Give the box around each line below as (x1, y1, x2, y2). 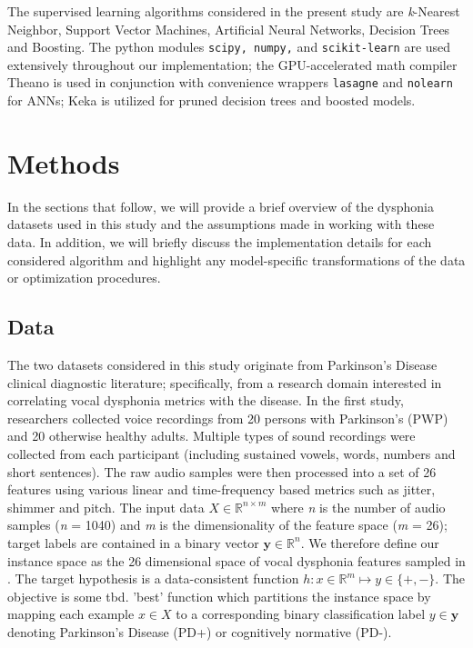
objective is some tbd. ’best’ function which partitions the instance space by (7, 586, 431, 605)
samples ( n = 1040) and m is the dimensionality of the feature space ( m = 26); (7, 515, 448, 534)
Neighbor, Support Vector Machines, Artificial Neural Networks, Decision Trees (7, 19, 450, 38)
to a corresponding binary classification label (176, 604, 426, 623)
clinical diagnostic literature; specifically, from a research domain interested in (7, 373, 442, 392)
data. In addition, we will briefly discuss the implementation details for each (7, 233, 432, 251)
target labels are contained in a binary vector (7, 533, 259, 552)
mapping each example (7, 604, 135, 623)
